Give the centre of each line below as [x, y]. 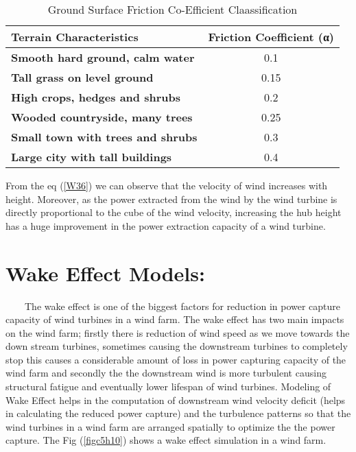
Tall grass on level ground [82, 77]
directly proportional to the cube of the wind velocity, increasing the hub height [174, 212]
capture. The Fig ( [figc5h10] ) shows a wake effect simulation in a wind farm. [166, 440]
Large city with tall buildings [92, 157]
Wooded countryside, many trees [102, 117]
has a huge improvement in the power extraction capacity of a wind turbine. [166, 225]
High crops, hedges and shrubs [96, 97]
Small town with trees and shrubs [104, 137]
